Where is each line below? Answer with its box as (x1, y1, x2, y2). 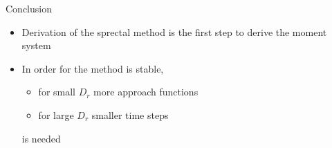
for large (38, 107, 74, 122)
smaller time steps (91, 107, 169, 122)
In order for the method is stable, (21, 61, 164, 75)
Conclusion (6, 1, 52, 15)
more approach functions (93, 84, 199, 99)
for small (38, 84, 75, 99)
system (21, 38, 51, 53)
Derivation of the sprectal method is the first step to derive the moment (21, 24, 327, 39)
